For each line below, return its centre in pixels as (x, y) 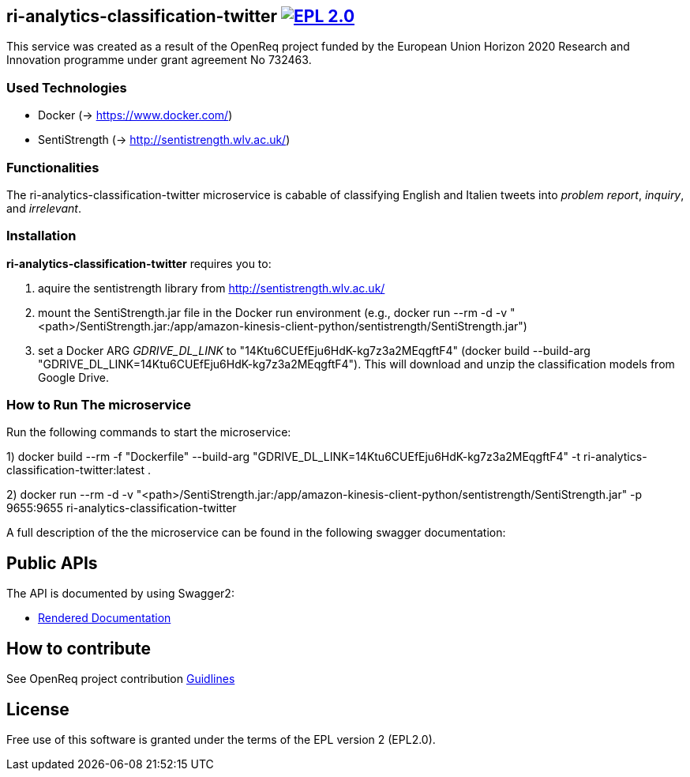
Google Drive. (74, 377)
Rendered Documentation (105, 618)
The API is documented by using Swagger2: (120, 594)
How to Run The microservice (99, 405)
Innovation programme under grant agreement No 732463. (159, 60)
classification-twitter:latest (76, 470)
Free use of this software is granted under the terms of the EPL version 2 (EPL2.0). (221, 739)
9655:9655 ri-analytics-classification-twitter (122, 508)
